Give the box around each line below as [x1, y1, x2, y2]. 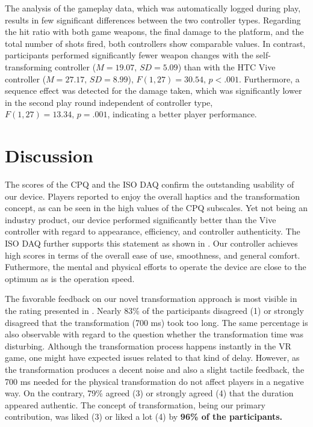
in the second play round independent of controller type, [5, 96, 213, 108]
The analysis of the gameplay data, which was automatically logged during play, [5, 2, 301, 14]
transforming [5, 60, 52, 73]
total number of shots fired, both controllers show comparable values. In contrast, [5, 37, 306, 49]
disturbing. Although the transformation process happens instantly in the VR [5, 339, 291, 352]
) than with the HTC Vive [178, 60, 276, 73]
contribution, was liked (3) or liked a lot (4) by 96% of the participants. [5, 410, 283, 423]
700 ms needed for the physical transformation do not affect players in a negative [5, 375, 304, 387]
